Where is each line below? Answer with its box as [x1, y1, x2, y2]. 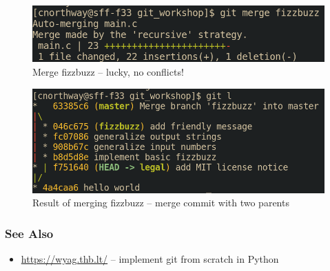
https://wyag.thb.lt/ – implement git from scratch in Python [21, 252, 279, 266]
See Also [5, 224, 54, 241]
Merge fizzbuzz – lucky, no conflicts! [32, 64, 184, 78]
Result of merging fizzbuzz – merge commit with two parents [32, 195, 289, 210]
